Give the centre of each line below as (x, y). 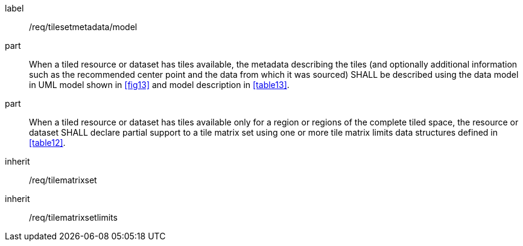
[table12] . (47, 143)
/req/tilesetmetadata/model (83, 27)
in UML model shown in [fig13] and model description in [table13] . (159, 85)
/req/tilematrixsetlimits (73, 217)
